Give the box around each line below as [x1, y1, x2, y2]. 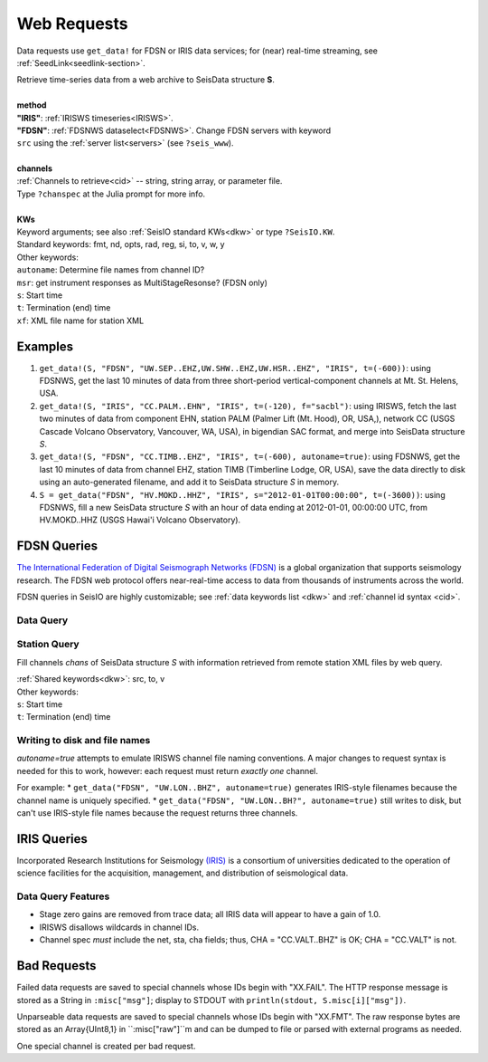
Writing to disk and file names [16, 734, 151, 747]
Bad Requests [16, 958, 97, 973]
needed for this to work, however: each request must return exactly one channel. [16, 765, 319, 776]
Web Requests [16, 14, 128, 33]
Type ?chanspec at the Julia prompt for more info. [16, 188, 206, 199]
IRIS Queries [16, 831, 88, 847]
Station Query [16, 638, 80, 651]
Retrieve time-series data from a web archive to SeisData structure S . [16, 74, 276, 85]
